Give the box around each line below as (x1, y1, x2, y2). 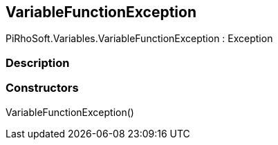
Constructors (6, 81, 79, 95)
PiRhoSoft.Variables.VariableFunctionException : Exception (6, 32, 273, 45)
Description (6, 55, 70, 70)
